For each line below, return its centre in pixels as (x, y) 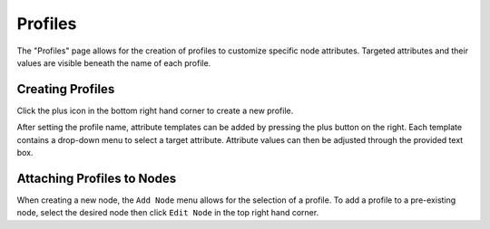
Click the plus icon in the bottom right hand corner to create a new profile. (155, 110)
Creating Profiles (66, 89)
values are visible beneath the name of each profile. (114, 62)
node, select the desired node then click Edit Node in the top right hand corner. (168, 213)
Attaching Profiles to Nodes (97, 178)
